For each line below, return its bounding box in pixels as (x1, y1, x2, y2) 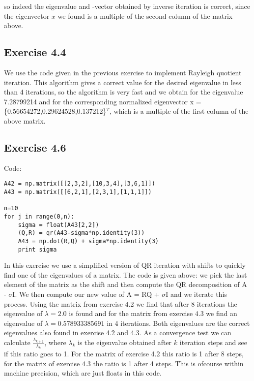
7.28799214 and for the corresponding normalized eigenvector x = (4, 96, 201, 106)
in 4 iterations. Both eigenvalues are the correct (107, 317, 250, 328)
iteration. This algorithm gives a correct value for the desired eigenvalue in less (4, 77, 241, 87)
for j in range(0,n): (4, 213, 75, 220)
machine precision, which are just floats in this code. (4, 368, 162, 378)
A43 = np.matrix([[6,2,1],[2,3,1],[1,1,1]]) (4, 189, 152, 195)
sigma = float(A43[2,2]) (18, 221, 99, 228)
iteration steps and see (179, 337, 247, 348)
